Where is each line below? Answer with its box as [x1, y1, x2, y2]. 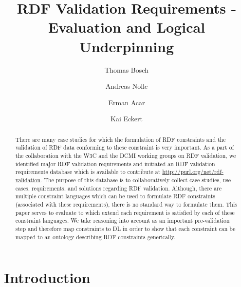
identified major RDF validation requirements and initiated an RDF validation [15, 159, 215, 168]
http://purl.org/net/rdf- [162, 168, 223, 176]
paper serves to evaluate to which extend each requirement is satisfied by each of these [15, 208, 235, 216]
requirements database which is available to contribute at [15, 168, 161, 176]
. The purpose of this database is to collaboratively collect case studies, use [40, 175, 231, 184]
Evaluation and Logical [48, 17, 205, 37]
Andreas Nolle [105, 81, 148, 91]
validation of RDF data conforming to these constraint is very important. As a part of [15, 143, 234, 152]
